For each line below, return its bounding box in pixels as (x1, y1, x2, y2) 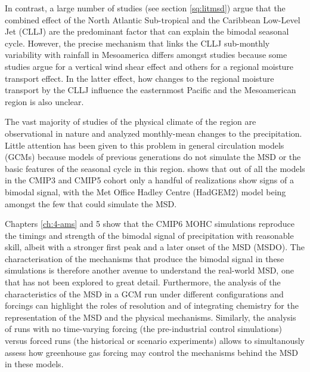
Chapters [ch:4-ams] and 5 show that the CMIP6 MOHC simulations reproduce (5, 217, 295, 230)
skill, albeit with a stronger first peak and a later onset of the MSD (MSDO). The (5, 241, 305, 253)
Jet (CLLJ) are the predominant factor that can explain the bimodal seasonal (5, 25, 289, 38)
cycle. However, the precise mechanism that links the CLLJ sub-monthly (5, 36, 270, 49)
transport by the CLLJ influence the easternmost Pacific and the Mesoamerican (5, 84, 296, 96)
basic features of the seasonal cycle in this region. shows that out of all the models (5, 162, 305, 174)
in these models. (5, 358, 64, 370)
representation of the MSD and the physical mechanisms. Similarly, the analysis (5, 310, 296, 323)
